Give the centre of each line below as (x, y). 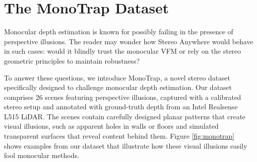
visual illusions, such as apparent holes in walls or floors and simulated (111, 126)
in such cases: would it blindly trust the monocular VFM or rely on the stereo (123, 51)
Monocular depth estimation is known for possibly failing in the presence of (119, 32)
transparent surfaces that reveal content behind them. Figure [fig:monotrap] (119, 136)
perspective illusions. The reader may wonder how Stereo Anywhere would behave (129, 41)
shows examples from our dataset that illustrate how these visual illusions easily (126, 145)
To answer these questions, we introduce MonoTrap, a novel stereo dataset (117, 77)
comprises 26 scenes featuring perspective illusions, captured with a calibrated (123, 97)
